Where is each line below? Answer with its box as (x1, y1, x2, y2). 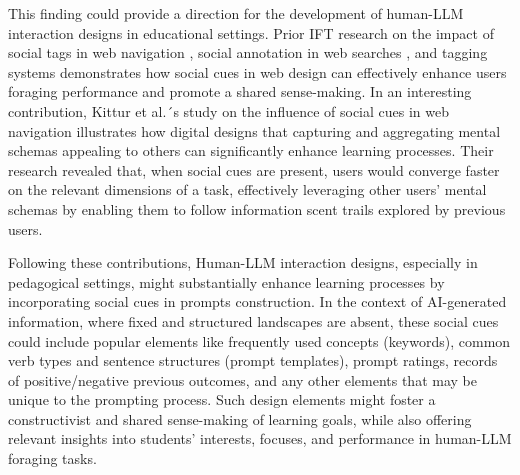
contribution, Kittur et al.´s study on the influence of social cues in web (8, 100, 450, 121)
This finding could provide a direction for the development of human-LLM (8, 3, 464, 23)
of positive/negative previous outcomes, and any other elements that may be (8, 369, 477, 390)
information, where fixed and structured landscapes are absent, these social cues (8, 310, 499, 331)
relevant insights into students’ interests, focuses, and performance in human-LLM (8, 428, 512, 449)
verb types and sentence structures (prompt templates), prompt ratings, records (8, 350, 498, 371)
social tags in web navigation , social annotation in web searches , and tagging (8, 42, 488, 63)
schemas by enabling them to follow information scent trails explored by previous (8, 198, 506, 219)
